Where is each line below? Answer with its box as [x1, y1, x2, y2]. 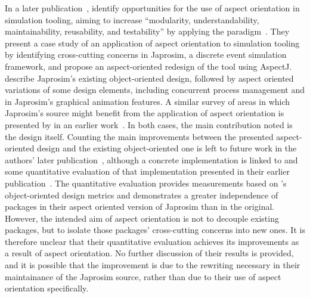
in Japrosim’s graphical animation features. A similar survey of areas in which [5, 95, 290, 107]
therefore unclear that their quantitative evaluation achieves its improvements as [5, 235, 299, 247]
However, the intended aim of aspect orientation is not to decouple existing [5, 212, 279, 224]
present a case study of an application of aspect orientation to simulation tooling [5, 36, 300, 49]
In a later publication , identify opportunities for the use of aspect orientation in [5, 2, 300, 14]
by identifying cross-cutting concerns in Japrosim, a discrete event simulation [5, 48, 287, 61]
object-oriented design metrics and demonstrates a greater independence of [5, 188, 278, 201]
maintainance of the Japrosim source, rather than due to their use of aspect [5, 270, 281, 283]
